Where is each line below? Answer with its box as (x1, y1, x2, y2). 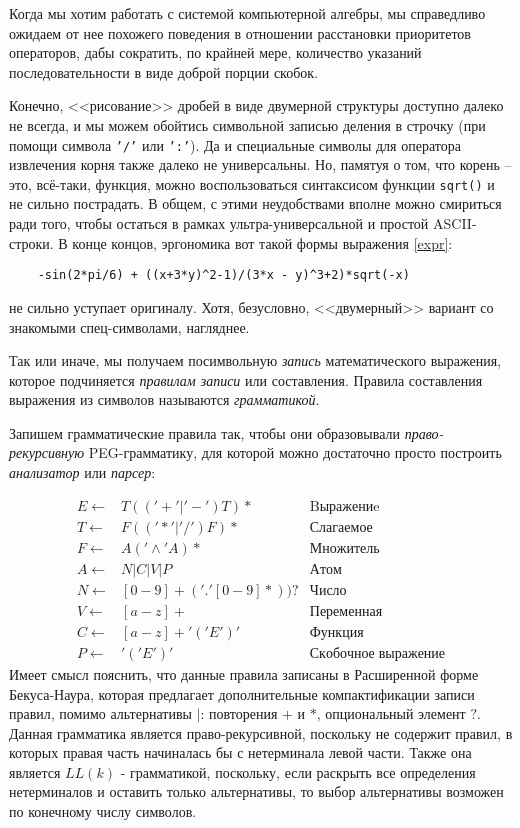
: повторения (200, 703, 278, 724)
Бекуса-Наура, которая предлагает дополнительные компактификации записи (9, 683, 475, 704)
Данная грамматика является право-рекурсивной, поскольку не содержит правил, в (9, 722, 513, 743)
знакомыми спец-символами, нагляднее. (9, 316, 250, 337)
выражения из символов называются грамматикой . (9, 389, 320, 410)
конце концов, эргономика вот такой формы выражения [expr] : (72, 232, 453, 253)
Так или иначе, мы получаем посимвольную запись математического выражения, (9, 350, 502, 371)
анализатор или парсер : (9, 462, 156, 483)
